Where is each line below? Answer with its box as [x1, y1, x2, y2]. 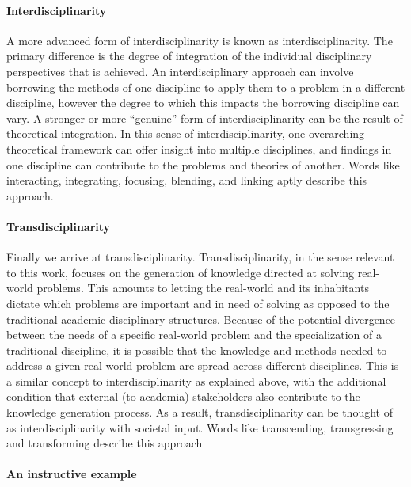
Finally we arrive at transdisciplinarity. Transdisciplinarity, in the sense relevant [6, 249, 394, 265]
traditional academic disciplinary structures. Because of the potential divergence [6, 310, 396, 327]
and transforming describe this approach [6, 435, 203, 451]
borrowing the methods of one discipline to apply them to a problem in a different [6, 78, 405, 95]
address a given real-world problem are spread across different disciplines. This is [6, 357, 399, 374]
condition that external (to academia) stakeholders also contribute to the [6, 388, 360, 405]
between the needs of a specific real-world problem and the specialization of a [6, 326, 382, 343]
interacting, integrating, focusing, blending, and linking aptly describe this [6, 172, 367, 188]
